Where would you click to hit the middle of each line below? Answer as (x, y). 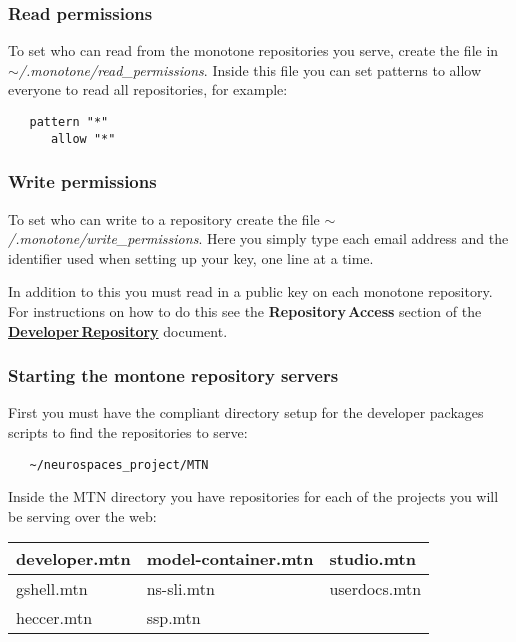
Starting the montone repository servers (173, 375)
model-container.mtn (230, 559)
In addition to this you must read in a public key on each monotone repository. (250, 291)
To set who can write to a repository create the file (164, 218)
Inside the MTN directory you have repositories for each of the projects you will (253, 496)
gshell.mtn (52, 589)
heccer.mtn (54, 618)
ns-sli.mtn (180, 589)
